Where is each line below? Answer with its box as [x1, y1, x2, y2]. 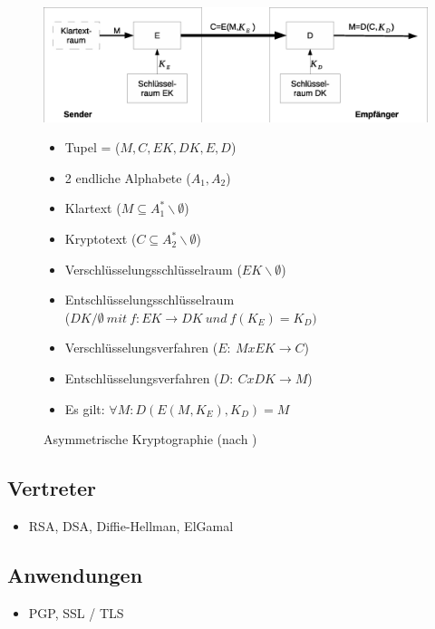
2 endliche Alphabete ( [64, 168, 191, 187]
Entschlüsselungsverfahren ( [64, 369, 219, 388]
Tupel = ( [64, 138, 121, 157]
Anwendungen [7, 561, 143, 589]
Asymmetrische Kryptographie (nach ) [43, 430, 257, 449]
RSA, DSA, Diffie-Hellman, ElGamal [28, 517, 234, 536]
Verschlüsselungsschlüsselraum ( [64, 259, 242, 278]
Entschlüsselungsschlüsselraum [64, 290, 235, 309]
